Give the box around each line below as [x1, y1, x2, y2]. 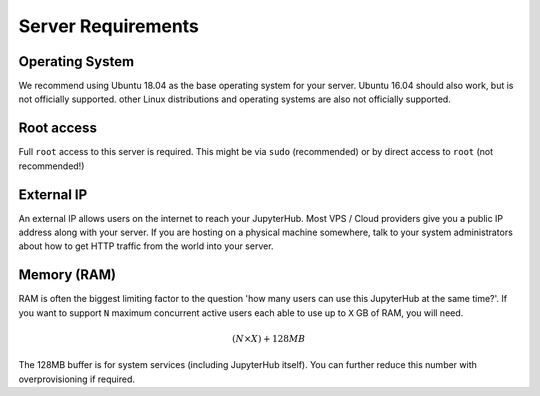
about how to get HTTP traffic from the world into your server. [18, 240, 274, 252]
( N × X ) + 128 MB [231, 333, 306, 344]
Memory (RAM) [18, 266, 117, 284]
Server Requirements [18, 15, 200, 37]
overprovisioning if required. [18, 373, 135, 385]
